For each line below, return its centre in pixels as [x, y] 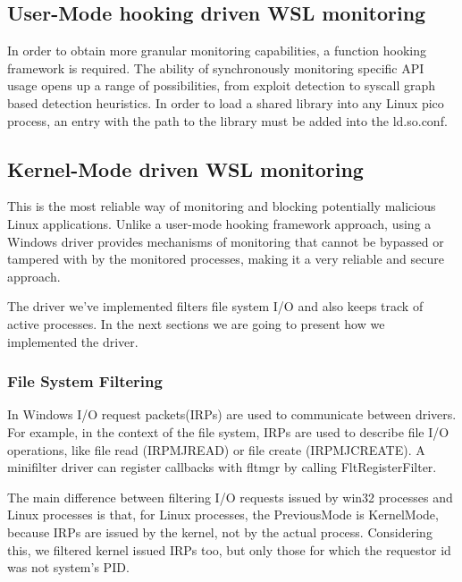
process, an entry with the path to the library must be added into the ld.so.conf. [227, 120]
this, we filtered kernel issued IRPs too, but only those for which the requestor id [229, 549]
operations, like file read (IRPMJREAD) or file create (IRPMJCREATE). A [216, 449]
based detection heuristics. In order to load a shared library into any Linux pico [226, 102]
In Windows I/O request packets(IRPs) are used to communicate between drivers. [232, 414]
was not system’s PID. [68, 567]
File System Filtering [85, 381]
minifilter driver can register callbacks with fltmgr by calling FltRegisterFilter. [222, 467]
